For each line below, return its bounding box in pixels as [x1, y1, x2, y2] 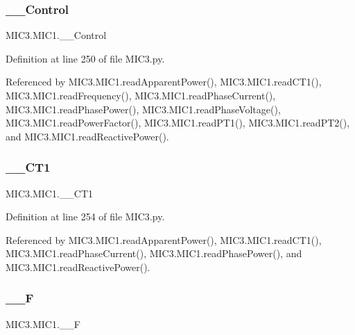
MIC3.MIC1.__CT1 [6, 186, 93, 200]
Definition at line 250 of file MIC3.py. [6, 51, 165, 65]
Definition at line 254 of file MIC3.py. [6, 209, 165, 224]
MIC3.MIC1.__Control [6, 28, 107, 42]
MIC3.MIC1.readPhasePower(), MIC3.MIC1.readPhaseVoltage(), [6, 101, 281, 116]
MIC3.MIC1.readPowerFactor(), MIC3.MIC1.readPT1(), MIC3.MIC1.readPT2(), [6, 115, 350, 130]
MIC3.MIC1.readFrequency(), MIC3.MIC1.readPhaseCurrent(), [6, 88, 276, 102]
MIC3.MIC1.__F [6, 316, 80, 331]
